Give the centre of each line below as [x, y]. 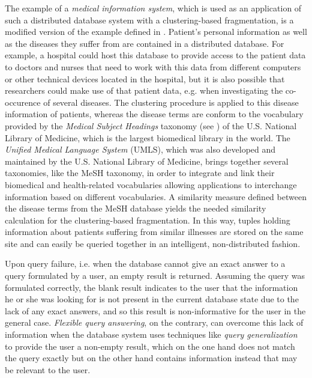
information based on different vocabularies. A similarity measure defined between [156, 196]
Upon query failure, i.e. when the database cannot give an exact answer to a [145, 264]
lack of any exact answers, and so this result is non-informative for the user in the [155, 310]
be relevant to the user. [48, 369]
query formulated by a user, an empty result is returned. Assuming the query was [155, 276]
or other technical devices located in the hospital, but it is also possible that [145, 78]
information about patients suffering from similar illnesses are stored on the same [154, 232]
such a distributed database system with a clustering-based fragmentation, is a [149, 20]
